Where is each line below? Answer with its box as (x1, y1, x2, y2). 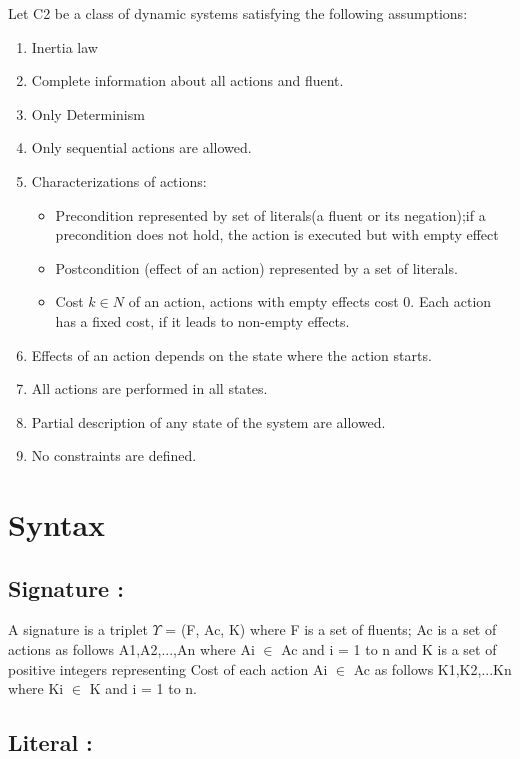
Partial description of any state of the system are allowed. (31, 411, 386, 432)
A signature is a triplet (8, 619, 148, 640)
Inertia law (31, 36, 98, 57)
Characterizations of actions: (31, 170, 207, 191)
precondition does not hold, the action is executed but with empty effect (55, 224, 499, 245)
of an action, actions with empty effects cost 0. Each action (128, 291, 492, 312)
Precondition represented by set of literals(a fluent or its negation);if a (55, 204, 486, 225)
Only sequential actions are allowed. (31, 137, 252, 158)
